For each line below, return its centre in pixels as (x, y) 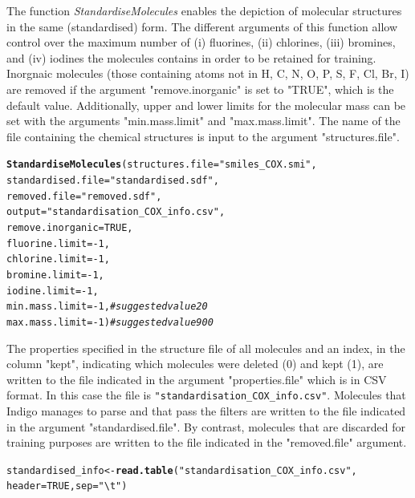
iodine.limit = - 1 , (53, 291)
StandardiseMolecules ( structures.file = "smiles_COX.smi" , (162, 165)
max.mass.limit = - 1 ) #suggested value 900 (110, 322)
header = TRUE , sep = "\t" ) (67, 486)
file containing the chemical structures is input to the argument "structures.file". (203, 136)
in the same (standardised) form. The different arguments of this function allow (202, 26)
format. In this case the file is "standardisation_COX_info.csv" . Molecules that (206, 395)
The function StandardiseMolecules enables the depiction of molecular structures (204, 10)
